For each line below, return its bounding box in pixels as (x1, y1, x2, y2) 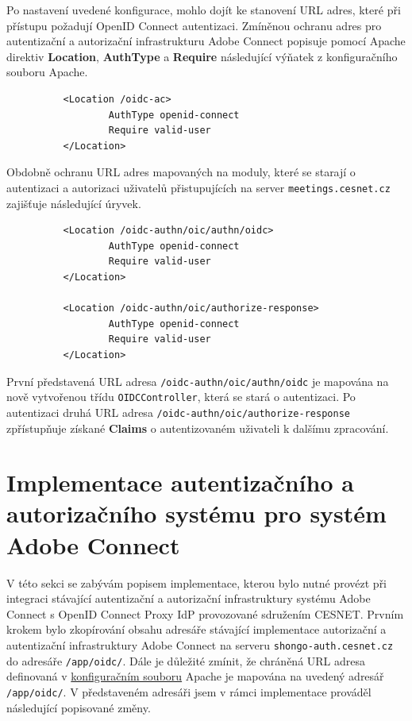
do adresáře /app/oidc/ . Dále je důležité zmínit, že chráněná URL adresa (6, 652, 366, 669)
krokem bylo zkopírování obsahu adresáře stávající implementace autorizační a (6, 621, 387, 638)
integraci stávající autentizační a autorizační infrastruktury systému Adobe (6, 590, 371, 607)
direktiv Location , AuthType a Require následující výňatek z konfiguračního (6, 48, 398, 64)
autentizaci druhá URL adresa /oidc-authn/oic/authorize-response (6, 403, 350, 420)
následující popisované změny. (6, 699, 151, 715)
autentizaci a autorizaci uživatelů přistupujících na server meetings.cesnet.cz (6, 179, 391, 195)
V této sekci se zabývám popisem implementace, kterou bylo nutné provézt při (6, 574, 387, 591)
